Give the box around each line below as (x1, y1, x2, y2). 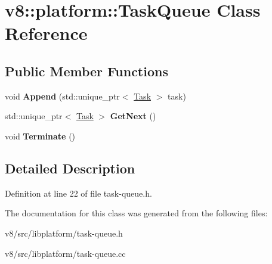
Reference (5, 21, 88, 45)
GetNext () (110, 110, 156, 122)
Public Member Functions (5, 61, 168, 80)
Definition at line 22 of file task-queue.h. (5, 187, 152, 199)
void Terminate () (5, 129, 76, 142)
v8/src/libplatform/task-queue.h (5, 226, 123, 239)
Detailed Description (5, 159, 135, 177)
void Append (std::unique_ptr (5, 89, 120, 102)
